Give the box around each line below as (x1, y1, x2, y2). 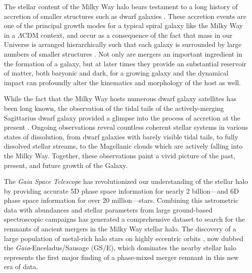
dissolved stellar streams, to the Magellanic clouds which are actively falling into (4, 141, 243, 151)
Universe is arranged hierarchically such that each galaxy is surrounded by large (4, 39, 242, 49)
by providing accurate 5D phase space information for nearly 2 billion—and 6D (4, 185, 239, 196)
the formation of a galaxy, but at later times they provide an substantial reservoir (4, 58, 247, 68)
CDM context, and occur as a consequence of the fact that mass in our (22, 30, 233, 40)
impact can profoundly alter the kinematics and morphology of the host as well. (4, 77, 241, 87)
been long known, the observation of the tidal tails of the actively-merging (4, 103, 224, 113)
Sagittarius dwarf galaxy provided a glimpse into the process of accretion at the (4, 112, 240, 122)
